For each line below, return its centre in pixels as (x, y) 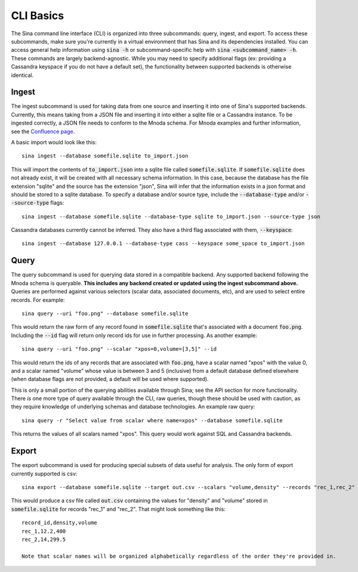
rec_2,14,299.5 (44, 539)
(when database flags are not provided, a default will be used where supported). (110, 379)
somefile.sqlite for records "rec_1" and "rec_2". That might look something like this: (118, 509)
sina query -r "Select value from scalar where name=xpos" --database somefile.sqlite (152, 420)
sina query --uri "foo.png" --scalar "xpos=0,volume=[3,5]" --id (119, 349)
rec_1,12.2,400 (44, 531)
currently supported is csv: (44, 474)
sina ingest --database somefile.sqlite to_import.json (105, 156)
